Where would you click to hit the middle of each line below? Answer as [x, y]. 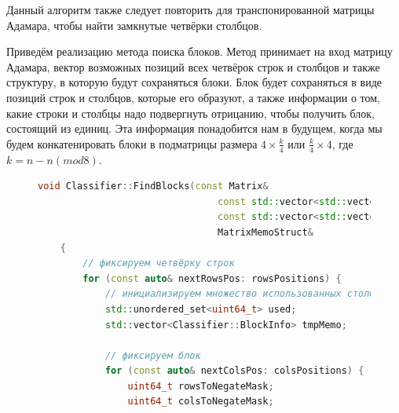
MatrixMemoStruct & [265, 232]
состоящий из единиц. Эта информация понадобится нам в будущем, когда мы [194, 128]
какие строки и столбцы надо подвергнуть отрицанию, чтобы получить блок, [190, 113]
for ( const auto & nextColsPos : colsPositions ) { [234, 371]
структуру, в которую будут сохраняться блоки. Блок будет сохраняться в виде [194, 82]
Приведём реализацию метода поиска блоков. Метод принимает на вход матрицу [199, 51]
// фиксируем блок [153, 355]
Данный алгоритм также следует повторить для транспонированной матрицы [190, 9]
